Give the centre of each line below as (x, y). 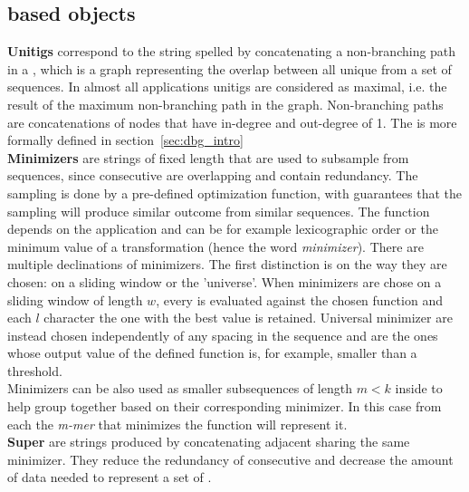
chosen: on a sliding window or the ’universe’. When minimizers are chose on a (225, 281)
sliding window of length (75, 299)
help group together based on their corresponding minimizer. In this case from (225, 406)
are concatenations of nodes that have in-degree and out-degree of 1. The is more (232, 122)
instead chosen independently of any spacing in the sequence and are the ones (223, 335)
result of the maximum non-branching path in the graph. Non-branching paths (225, 104)
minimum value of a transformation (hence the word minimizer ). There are (215, 246)
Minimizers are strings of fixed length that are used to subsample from (208, 157)
